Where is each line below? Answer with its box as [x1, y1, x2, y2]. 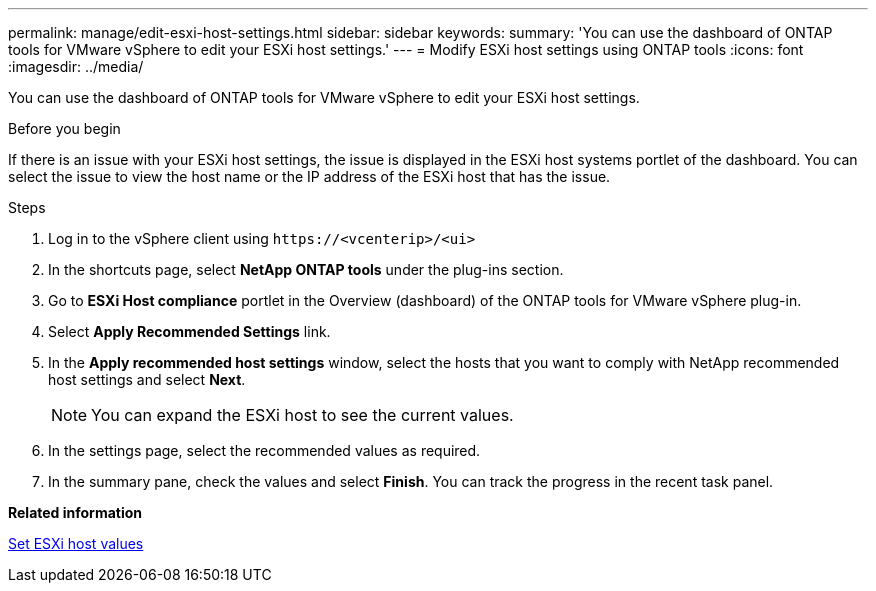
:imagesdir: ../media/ [8, 58, 144, 75]
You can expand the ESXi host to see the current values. [91, 405, 514, 425]
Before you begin [8, 120, 121, 137]
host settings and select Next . [48, 371, 246, 388]
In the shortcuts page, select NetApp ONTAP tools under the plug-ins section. [48, 261, 564, 278]
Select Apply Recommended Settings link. [48, 323, 331, 340]
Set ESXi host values [8, 535, 144, 552]
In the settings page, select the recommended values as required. [48, 442, 481, 459]
